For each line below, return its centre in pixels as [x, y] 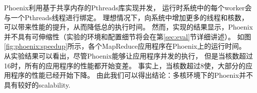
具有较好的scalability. [37, 84]
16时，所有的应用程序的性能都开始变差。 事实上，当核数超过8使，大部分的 [125, 65]
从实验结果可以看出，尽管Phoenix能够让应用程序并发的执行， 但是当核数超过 [128, 55]
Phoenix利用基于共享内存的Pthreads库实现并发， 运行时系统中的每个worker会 [128, 7]
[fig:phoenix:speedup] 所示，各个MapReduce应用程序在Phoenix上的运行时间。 [125, 46]
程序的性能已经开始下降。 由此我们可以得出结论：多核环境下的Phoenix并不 [132, 75]
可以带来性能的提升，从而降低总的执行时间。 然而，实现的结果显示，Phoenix [128, 27]
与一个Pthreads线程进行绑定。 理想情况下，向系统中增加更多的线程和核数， [126, 17]
